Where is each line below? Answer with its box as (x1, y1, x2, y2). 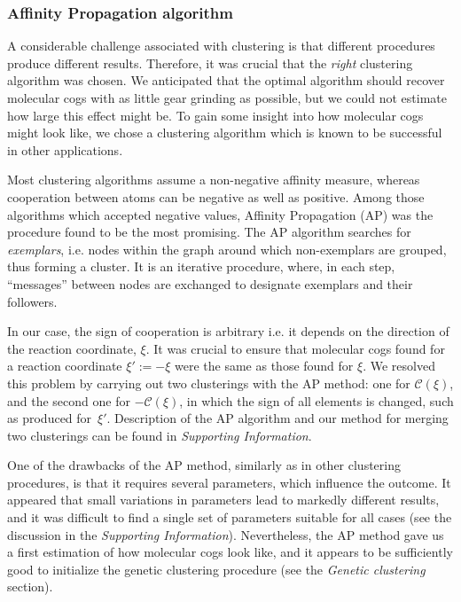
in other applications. (7, 140, 123, 159)
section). (7, 577, 53, 596)
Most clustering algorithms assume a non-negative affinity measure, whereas (7, 170, 420, 189)
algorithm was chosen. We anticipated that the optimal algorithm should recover (7, 71, 445, 90)
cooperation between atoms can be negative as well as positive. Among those (7, 187, 425, 206)
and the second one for (7, 391, 130, 410)
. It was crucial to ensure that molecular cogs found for (145, 339, 445, 357)
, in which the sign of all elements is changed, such (179, 391, 454, 410)
